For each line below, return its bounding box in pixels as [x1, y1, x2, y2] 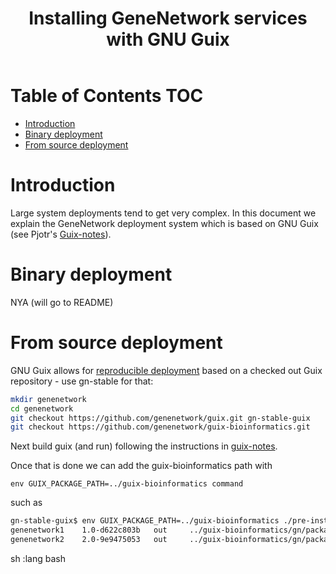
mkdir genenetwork [10, 394, 87, 404]
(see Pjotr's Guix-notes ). [10, 228, 112, 240]
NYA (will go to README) [10, 296, 114, 308]
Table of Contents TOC [10, 85, 204, 107]
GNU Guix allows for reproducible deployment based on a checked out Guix [10, 364, 323, 376]
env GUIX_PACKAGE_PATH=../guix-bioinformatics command [10, 479, 244, 489]
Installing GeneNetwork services [28, 7, 308, 30]
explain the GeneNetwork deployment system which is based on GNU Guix [10, 217, 319, 229]
